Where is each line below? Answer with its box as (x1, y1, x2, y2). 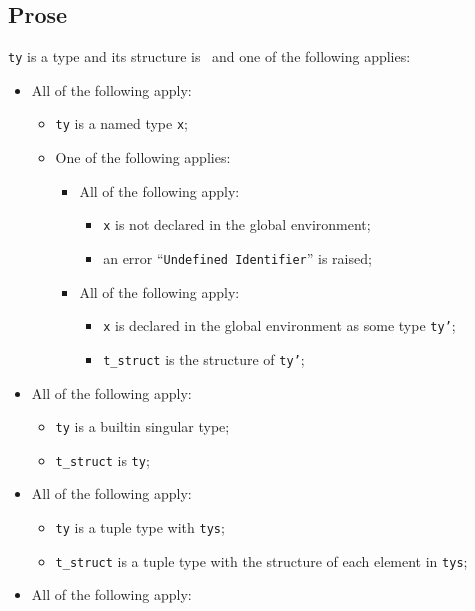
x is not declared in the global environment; (103, 214, 371, 235)
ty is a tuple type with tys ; (55, 517, 225, 538)
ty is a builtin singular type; (55, 416, 230, 437)
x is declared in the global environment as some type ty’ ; (103, 315, 456, 336)
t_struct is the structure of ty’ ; (103, 348, 305, 369)
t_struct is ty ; (55, 449, 150, 470)
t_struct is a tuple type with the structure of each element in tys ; (55, 550, 468, 571)
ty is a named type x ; (55, 113, 189, 134)
